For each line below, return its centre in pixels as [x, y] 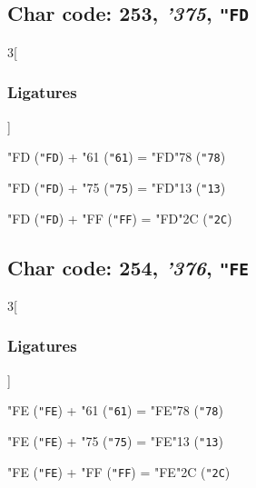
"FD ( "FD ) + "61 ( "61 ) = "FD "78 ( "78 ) [117, 157]
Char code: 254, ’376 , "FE [128, 267]
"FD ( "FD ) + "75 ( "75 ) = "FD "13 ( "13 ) [117, 187]
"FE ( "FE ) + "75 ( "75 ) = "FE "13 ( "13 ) [115, 441]
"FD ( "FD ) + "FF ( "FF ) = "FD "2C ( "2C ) [120, 218]
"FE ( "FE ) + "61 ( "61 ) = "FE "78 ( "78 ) [115, 410]
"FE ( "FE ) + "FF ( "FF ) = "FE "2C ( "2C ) [119, 471]
